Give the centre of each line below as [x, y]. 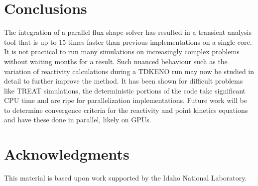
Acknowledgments [67, 154]
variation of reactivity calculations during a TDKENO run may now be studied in [129, 71]
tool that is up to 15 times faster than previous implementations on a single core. [128, 42]
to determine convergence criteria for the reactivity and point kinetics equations [126, 110]
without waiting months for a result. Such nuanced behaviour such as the [116, 61]
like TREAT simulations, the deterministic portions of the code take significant [125, 90]
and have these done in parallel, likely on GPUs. [78, 120]
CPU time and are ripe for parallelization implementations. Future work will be [126, 100]
